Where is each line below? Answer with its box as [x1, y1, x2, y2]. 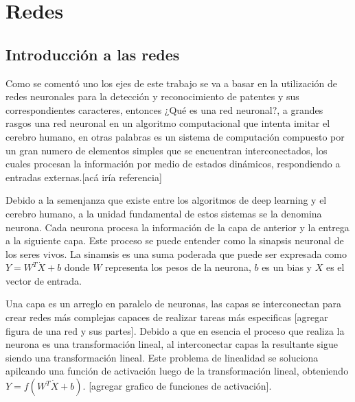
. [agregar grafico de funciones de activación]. [82, 379, 272, 393]
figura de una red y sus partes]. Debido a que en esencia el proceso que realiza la [5, 323, 345, 338]
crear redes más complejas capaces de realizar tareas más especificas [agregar [5, 310, 328, 324]
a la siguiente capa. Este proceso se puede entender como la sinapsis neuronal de [5, 233, 344, 248]
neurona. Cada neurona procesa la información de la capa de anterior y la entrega [5, 220, 350, 234]
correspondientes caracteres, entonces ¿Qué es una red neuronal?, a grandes [5, 102, 323, 117]
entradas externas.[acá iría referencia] [5, 169, 162, 184]
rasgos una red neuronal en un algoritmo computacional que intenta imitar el [5, 116, 330, 130]
